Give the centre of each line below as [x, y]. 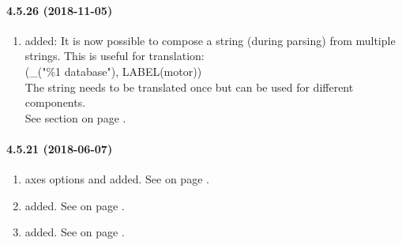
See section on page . [75, 117]
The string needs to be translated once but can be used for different [189, 87]
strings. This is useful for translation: [115, 56]
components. [55, 102]
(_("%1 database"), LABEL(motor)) [113, 71]
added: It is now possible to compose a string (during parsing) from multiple [210, 40]
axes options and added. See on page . [117, 179]
